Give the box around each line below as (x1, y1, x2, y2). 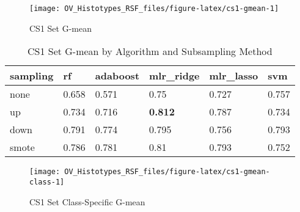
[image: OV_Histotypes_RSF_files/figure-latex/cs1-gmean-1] (29, 4, 279, 13)
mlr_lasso (209, 68, 258, 83)
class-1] (29, 177, 65, 186)
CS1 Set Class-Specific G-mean (29, 195, 145, 208)
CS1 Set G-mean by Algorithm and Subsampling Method (27, 44, 273, 59)
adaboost (95, 68, 140, 83)
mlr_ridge (149, 68, 200, 83)
